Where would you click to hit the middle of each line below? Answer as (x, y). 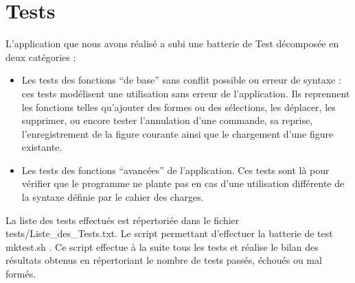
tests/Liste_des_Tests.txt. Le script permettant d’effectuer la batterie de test (169, 233)
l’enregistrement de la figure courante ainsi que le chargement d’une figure (177, 133)
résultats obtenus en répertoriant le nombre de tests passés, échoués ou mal (164, 260)
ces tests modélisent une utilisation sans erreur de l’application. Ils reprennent (186, 93)
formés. (21, 274)
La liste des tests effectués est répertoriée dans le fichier (123, 220)
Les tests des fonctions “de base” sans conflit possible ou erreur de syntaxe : (181, 80)
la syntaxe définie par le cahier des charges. (113, 197)
